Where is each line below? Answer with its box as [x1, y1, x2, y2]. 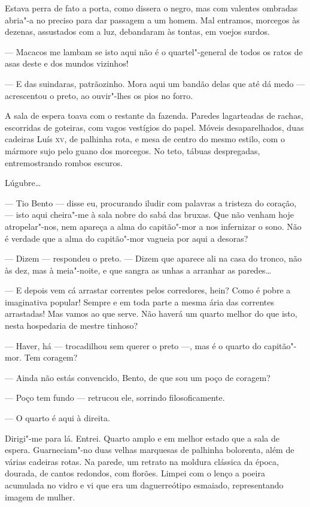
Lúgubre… [5, 176, 41, 189]
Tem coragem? [24, 351, 78, 364]
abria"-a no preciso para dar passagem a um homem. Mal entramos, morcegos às [5, 13, 300, 26]
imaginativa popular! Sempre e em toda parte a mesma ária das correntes [5, 295, 274, 308]
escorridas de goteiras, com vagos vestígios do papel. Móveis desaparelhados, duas [5, 121, 304, 133]
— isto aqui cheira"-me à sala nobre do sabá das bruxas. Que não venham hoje [5, 208, 294, 221]
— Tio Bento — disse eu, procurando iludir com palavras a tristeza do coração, [5, 196, 297, 209]
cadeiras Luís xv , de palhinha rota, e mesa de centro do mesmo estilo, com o [5, 133, 285, 145]
